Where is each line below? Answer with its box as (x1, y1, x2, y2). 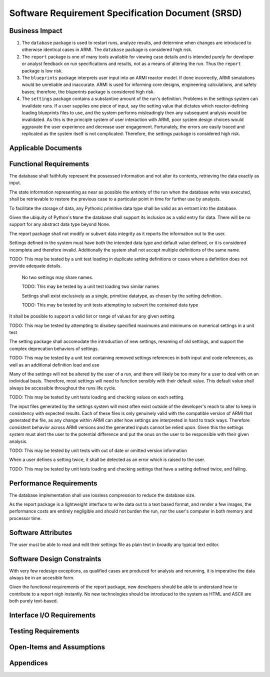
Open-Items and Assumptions (9, 643, 105, 651)
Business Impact (9, 26, 62, 35)
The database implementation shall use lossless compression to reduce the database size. (9, 492, 196, 498)
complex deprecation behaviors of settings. (9, 345, 99, 351)
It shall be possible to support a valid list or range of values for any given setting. (9, 313, 176, 319)
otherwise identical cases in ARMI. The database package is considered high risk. (21, 46, 192, 52)
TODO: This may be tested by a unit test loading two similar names (21, 283, 159, 289)
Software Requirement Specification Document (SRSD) (9, 7, 242, 18)
